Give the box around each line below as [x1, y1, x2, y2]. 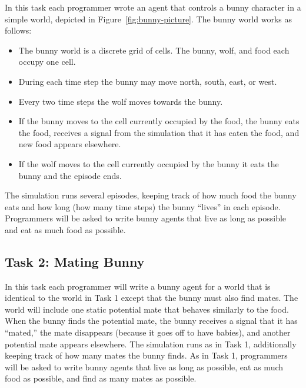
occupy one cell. [18, 55, 76, 68]
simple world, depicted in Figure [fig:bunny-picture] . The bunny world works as [5, 12, 292, 25]
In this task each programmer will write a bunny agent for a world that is [5, 280, 271, 292]
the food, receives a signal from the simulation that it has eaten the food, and [18, 126, 300, 138]
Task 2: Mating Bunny [5, 252, 145, 270]
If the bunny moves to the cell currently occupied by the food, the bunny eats [18, 115, 300, 127]
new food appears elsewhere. [18, 138, 121, 150]
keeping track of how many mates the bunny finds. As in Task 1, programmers [5, 349, 288, 362]
